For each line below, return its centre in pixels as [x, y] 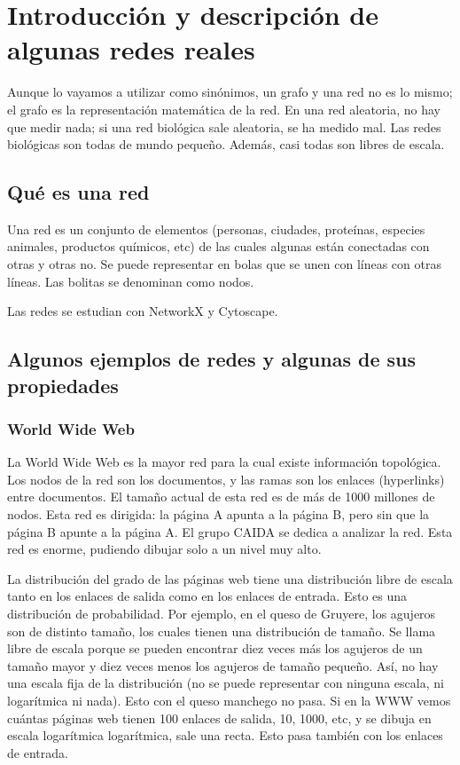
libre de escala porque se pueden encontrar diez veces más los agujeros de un [215, 648]
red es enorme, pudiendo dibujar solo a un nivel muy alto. [164, 549]
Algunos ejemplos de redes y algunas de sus [211, 359]
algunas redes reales [131, 49]
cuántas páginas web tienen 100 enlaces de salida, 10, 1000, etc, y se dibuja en [219, 718]
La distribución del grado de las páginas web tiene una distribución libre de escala [230, 578]
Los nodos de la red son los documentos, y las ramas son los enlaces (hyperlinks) [226, 479]
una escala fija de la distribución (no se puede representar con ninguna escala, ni [226, 683]
